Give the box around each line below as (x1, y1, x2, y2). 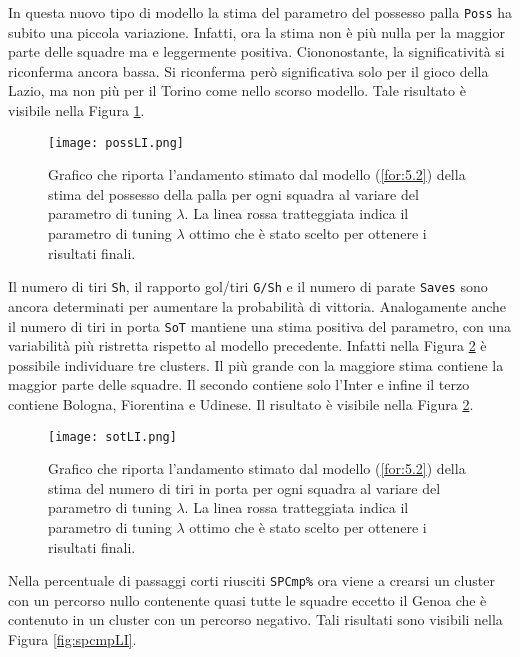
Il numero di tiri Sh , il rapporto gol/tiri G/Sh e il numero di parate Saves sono (8, 276, 488, 297)
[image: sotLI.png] (48, 429, 177, 444)
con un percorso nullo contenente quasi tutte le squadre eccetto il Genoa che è (8, 589, 487, 610)
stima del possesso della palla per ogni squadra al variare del (48, 183, 419, 204)
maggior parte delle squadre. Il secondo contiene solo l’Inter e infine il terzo (8, 374, 470, 395)
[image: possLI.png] (48, 135, 185, 150)
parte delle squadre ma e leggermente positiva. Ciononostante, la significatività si (8, 41, 505, 62)
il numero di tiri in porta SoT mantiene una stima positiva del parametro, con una (8, 315, 511, 336)
